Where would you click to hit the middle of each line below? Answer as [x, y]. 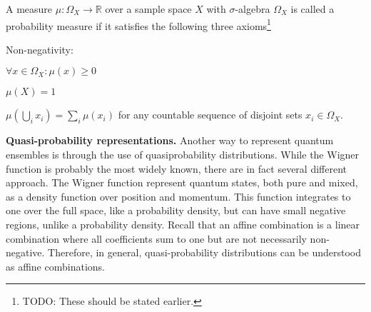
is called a [312, 9]
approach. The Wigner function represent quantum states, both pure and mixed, [182, 182]
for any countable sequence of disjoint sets [210, 115]
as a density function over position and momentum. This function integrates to [178, 196]
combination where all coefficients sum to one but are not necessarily [156, 238]
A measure [29, 9]
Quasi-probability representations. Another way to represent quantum [170, 140]
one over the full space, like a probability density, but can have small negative [176, 210]
